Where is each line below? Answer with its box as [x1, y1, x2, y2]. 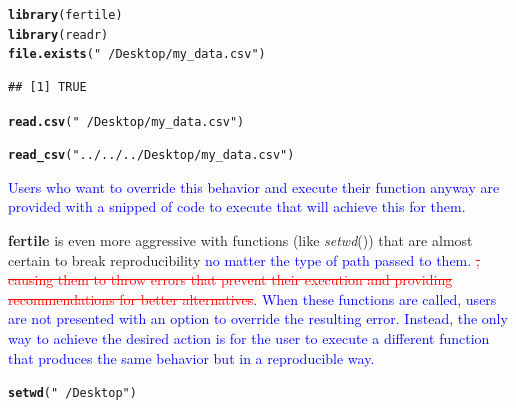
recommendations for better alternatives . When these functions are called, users [8, 288, 497, 309]
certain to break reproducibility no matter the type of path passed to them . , [8, 249, 480, 270]
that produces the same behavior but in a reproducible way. [8, 347, 375, 368]
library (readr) [8, 27, 109, 42]
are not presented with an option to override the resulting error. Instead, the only [8, 308, 508, 329]
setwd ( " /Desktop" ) [8, 386, 137, 401]
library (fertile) [8, 8, 123, 22]
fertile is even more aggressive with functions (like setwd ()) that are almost [8, 230, 473, 251]
